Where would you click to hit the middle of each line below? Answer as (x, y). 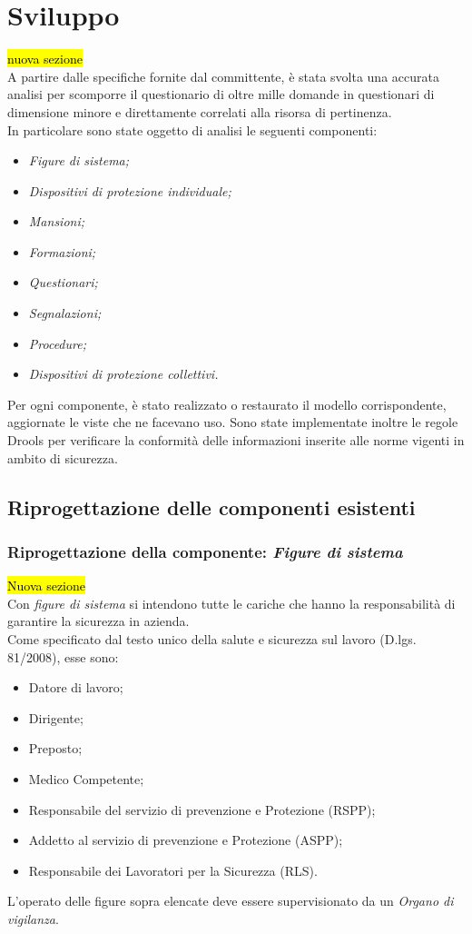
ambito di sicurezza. (63, 457)
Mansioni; (57, 221)
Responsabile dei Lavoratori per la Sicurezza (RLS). (173, 870)
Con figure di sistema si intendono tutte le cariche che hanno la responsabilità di (231, 603)
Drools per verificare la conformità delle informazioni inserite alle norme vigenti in (236, 440)
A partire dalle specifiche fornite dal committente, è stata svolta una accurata (223, 76)
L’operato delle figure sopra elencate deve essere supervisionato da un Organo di (231, 901)
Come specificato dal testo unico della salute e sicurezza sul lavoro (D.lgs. (212, 639)
